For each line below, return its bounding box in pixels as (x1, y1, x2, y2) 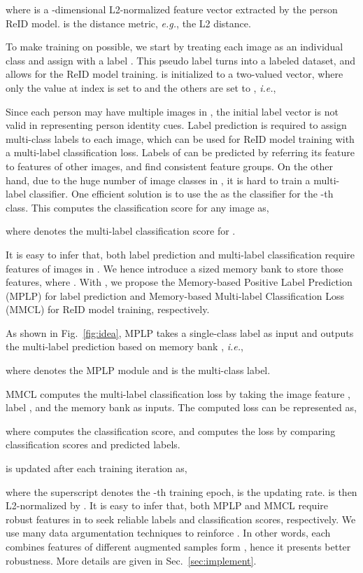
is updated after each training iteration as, (6, 461, 187, 476)
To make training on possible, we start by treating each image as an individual (6, 39, 343, 54)
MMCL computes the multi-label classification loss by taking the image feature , (6, 386, 350, 401)
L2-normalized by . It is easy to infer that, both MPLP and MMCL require (6, 498, 328, 513)
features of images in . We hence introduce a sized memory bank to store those (6, 261, 343, 275)
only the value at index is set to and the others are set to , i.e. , (6, 80, 276, 95)
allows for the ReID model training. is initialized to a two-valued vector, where (6, 67, 343, 81)
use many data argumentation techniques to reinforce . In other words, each (6, 525, 331, 540)
